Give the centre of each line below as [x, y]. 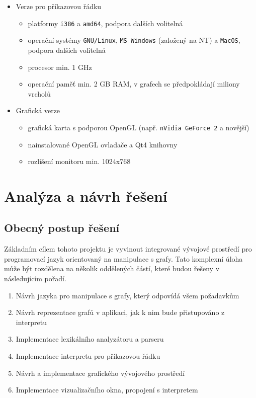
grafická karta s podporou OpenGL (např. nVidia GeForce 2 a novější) [139, 127]
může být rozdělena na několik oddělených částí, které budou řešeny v [112, 268]
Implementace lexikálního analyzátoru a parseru [90, 339]
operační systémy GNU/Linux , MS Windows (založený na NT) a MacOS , [134, 40]
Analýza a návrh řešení [86, 195]
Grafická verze [38, 110]
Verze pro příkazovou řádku [59, 6]
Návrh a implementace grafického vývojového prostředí [100, 373]
